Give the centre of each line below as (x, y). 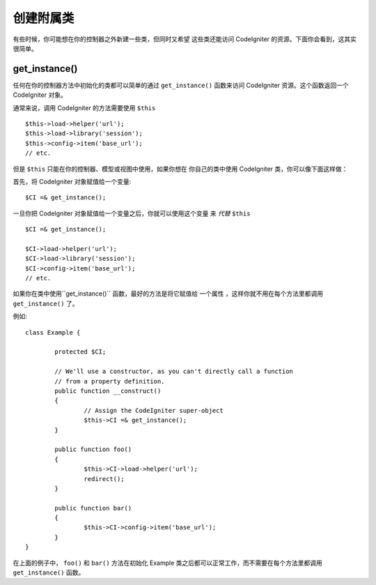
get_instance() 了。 (46, 303)
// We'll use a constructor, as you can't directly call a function (174, 372)
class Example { (53, 332)
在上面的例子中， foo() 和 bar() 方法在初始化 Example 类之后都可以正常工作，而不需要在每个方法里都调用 (168, 563)
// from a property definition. (110, 381)
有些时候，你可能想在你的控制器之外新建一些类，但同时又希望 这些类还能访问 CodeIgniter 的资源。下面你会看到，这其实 (185, 39)
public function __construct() (108, 391)
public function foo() (93, 449)
